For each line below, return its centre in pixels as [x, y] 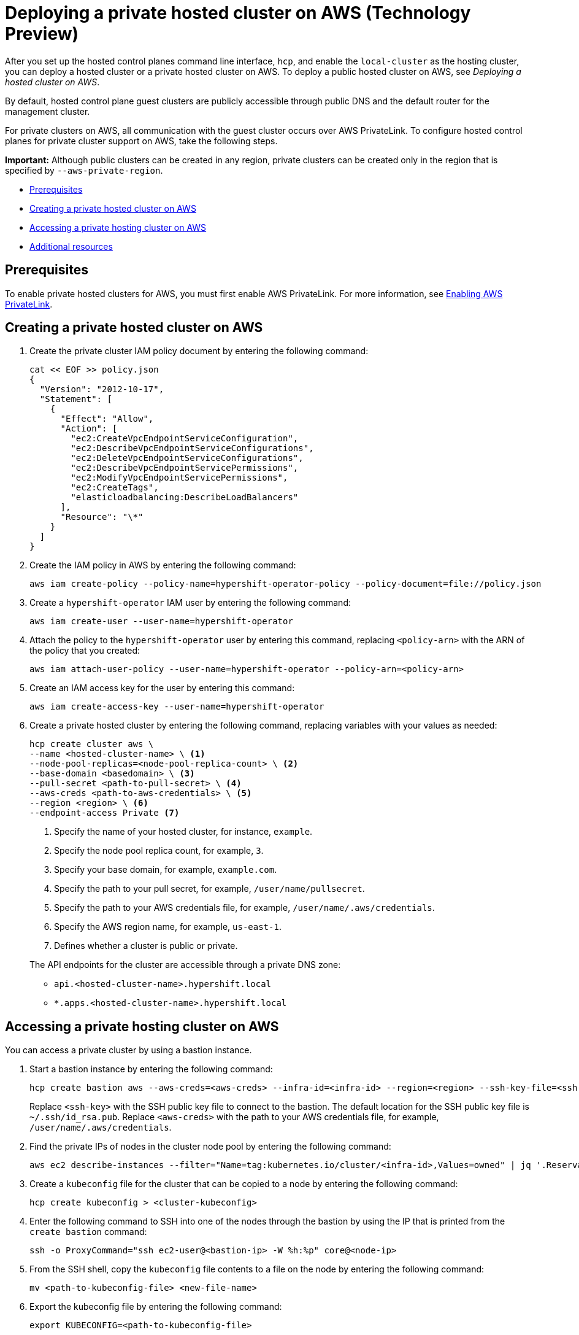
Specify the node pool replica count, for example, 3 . [159, 851]
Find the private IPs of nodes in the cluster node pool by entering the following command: [210, 1147]
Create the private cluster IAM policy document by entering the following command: [199, 351]
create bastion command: [88, 1232]
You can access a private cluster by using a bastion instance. [128, 1050]
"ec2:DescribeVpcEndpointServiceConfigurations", [192, 448]
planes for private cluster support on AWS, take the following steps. [141, 141]
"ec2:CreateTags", [115, 488]
